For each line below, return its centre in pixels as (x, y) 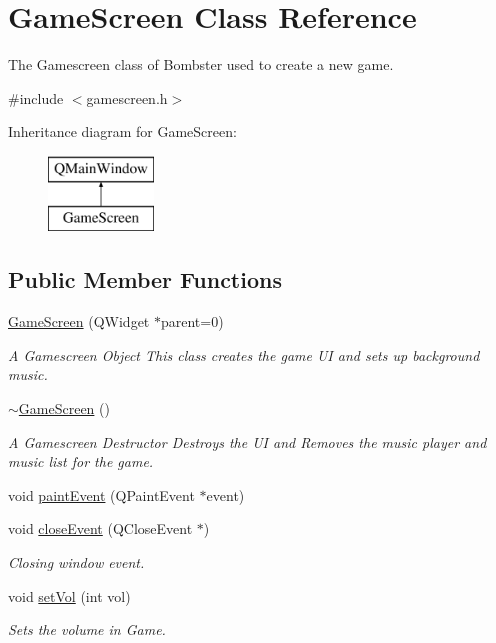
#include (36, 97)
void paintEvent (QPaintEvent (101, 494)
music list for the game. (81, 461)
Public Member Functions (145, 279)
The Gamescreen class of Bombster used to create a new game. (201, 64)
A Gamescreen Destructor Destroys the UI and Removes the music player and (247, 441)
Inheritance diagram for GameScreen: (122, 131)
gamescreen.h (127, 97)
